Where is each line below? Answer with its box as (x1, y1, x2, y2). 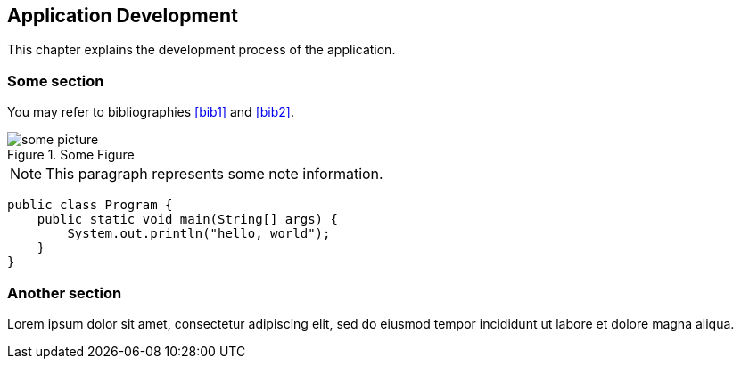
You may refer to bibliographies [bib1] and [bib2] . (7, 104, 294, 120)
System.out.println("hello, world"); (67, 226, 331, 241)
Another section (7, 283, 122, 302)
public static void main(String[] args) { (37, 212, 338, 227)
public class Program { (7, 198, 173, 213)
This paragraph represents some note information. (45, 165, 383, 183)
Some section (7, 71, 104, 90)
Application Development (7, 4, 238, 27)
